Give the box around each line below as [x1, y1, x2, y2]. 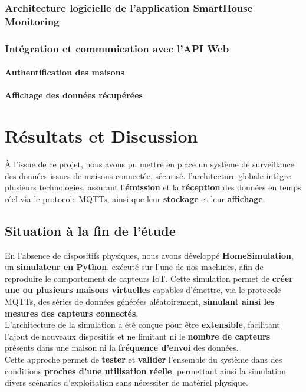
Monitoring [5, 14, 60, 28]
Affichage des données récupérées [5, 89, 143, 101]
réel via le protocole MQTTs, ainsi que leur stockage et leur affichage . [5, 192, 265, 205]
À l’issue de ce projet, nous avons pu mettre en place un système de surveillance [5, 158, 294, 170]
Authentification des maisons [5, 66, 124, 78]
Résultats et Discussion [5, 124, 198, 148]
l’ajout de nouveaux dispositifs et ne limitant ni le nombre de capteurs [5, 330, 271, 342]
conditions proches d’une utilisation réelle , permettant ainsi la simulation [5, 364, 286, 377]
